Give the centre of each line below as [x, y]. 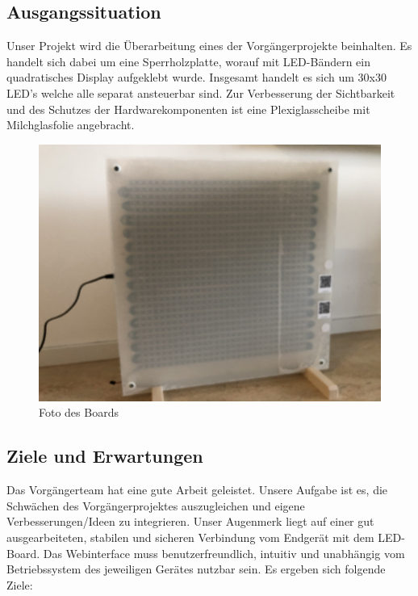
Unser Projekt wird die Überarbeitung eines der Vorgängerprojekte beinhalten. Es [209, 46]
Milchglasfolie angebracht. [71, 125]
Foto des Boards [79, 412]
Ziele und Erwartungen [105, 456]
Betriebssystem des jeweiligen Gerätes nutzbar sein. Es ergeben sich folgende [196, 569]
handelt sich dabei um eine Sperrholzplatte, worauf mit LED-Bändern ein [188, 61]
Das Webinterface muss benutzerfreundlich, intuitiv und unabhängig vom [224, 553]
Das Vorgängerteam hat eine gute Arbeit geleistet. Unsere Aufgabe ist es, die [197, 490]
